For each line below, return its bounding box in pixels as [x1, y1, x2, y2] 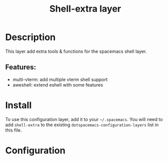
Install [5, 99, 32, 111]
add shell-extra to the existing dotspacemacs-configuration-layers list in [5, 122, 159, 128]
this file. [5, 127, 22, 133]
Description [5, 31, 56, 43]
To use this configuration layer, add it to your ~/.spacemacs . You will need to [5, 116, 163, 122]
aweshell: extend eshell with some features [12, 82, 103, 88]
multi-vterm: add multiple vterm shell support [12, 76, 108, 83]
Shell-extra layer [49, 3, 121, 15]
